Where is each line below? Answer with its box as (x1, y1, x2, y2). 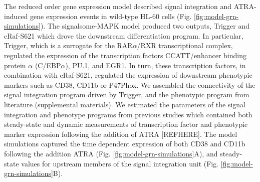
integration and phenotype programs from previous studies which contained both (4, 109, 252, 119)
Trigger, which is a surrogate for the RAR (4, 40, 133, 51)
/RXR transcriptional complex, (137, 40, 233, 51)
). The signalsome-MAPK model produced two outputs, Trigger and (40, 21, 249, 31)
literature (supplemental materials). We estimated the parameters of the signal (4, 99, 246, 109)
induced (4, 11, 28, 21)
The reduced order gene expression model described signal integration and (4, 1, 231, 11)
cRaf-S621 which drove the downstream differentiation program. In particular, (4, 30, 243, 41)
